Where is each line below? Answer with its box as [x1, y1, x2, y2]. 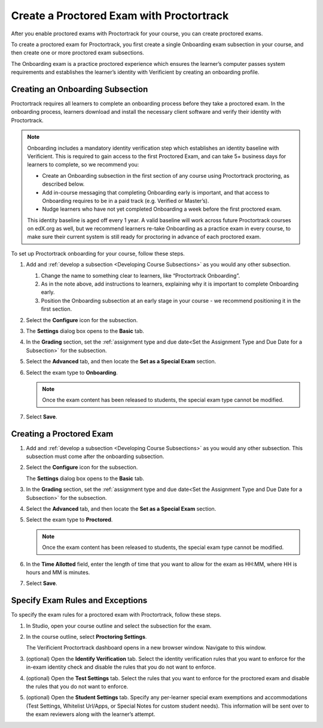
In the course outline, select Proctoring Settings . [26, 633, 147, 641]
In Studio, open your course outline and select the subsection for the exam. [26, 622, 212, 629]
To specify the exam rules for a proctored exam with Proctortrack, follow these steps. [11, 611, 221, 618]
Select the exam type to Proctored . [26, 516, 113, 523]
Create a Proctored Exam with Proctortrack [11, 9, 229, 22]
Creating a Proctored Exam [11, 429, 114, 439]
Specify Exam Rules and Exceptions [11, 596, 148, 606]
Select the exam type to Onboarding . [26, 369, 118, 376]
